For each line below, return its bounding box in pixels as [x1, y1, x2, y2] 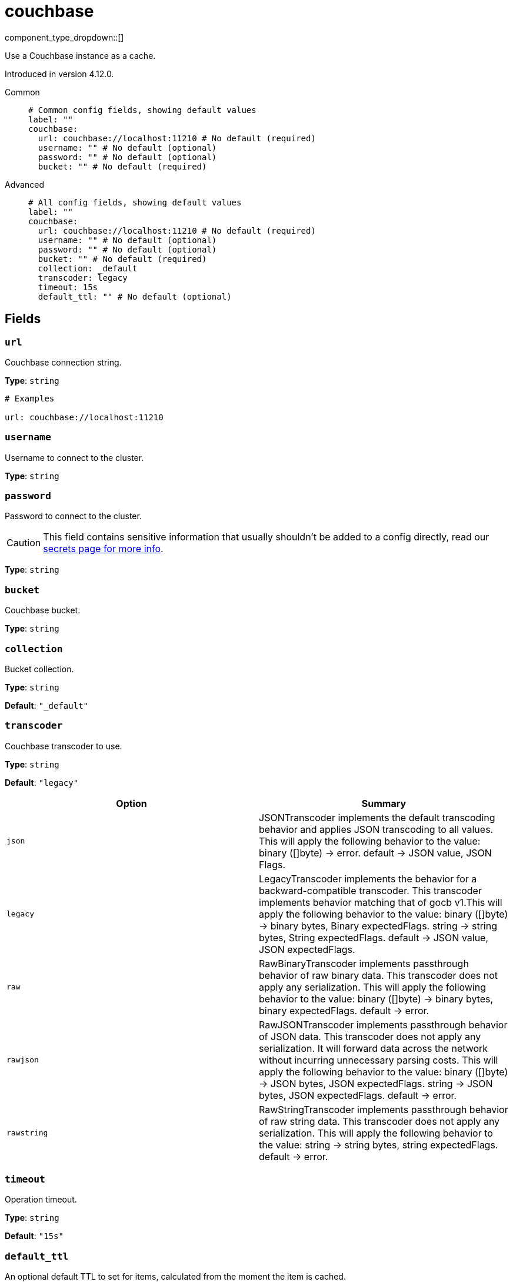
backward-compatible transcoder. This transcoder [259, 884, 482, 896]
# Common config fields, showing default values [28, 105, 256, 115]
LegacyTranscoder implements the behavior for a [259, 872, 477, 885]
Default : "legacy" [5, 777, 79, 788]
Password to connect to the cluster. [5, 511, 142, 522]
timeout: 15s [38, 282, 98, 292]
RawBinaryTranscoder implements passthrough [259, 957, 469, 969]
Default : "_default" [5, 700, 88, 710]
